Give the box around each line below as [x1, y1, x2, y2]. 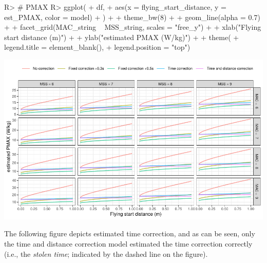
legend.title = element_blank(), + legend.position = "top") [4, 42, 190, 52]
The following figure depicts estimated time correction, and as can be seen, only [4, 228, 255, 239]
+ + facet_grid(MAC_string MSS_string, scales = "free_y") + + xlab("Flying [4, 22, 261, 32]
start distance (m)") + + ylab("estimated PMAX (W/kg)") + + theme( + [4, 31, 239, 42]
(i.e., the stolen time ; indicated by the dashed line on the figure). [4, 248, 208, 259]
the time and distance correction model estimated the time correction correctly [4, 238, 253, 249]
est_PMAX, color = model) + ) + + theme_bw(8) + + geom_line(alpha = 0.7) [4, 11, 260, 22]
